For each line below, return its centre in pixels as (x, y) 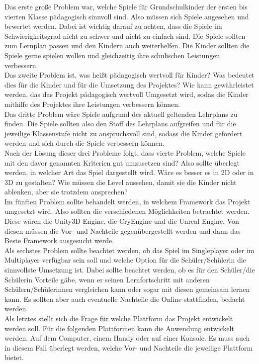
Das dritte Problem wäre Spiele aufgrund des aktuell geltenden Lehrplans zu (121, 114)
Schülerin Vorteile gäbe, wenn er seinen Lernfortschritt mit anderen (107, 279)
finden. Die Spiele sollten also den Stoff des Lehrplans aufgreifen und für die (120, 124)
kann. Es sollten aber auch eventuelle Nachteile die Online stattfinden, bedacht (125, 299)
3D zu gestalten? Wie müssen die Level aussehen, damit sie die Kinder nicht (121, 182)
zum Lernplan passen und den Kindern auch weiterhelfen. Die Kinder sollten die (127, 45)
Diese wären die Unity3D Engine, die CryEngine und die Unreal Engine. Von (122, 221)
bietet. (14, 357)
